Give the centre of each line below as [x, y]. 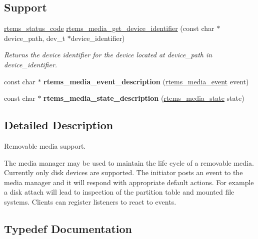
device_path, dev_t [35, 38]
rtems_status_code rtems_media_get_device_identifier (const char [109, 28]
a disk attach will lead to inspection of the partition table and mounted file [119, 192]
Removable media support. [45, 145]
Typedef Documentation [68, 228]
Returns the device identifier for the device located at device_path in [108, 55]
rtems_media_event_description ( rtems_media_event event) [146, 81]
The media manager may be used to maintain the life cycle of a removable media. [129, 162]
